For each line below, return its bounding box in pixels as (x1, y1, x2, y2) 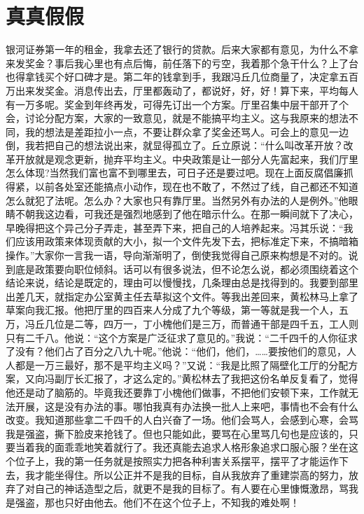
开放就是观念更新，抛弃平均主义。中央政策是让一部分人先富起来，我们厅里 (15, 151, 358, 166)
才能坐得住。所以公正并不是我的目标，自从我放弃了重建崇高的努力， (34, 467, 349, 482)
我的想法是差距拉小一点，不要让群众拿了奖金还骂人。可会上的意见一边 (24, 124, 349, 139)
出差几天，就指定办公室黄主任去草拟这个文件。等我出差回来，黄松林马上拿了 (6, 289, 358, 303)
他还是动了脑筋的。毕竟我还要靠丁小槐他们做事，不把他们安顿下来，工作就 (6, 384, 349, 399)
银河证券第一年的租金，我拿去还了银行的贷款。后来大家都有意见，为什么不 (6, 42, 349, 57)
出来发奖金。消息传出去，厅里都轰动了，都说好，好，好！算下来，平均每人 (15, 83, 358, 97)
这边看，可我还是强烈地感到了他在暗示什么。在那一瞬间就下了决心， (44, 207, 358, 221)
